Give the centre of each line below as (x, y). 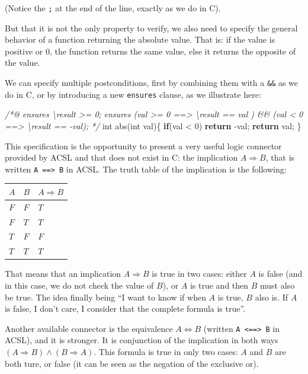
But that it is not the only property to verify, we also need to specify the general (151, 28)
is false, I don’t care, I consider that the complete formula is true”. (125, 309)
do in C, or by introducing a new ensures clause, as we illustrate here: (133, 94)
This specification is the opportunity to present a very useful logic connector (143, 146)
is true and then (219, 285)
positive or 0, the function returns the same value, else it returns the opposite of (150, 51)
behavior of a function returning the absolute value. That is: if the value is (140, 39)
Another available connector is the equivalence (89, 328)
